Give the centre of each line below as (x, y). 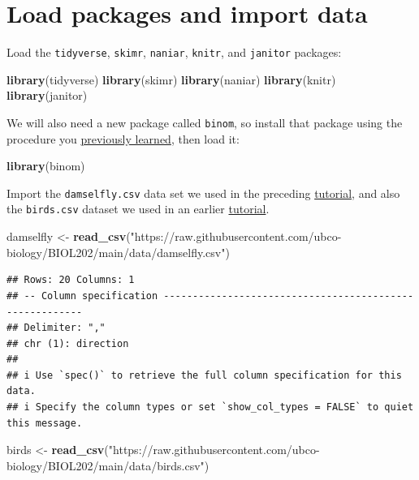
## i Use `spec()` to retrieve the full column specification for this (204, 375)
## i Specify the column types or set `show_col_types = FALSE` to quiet (210, 407)
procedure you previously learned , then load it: (123, 138)
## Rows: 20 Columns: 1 (71, 280)
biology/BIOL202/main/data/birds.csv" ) (108, 465)
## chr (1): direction (68, 343)
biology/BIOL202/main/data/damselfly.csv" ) (118, 252)
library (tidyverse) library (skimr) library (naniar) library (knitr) (171, 79)
